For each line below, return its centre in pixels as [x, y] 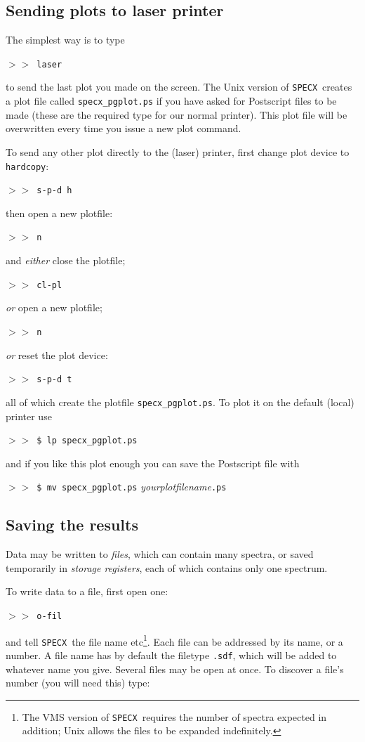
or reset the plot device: [57, 354]
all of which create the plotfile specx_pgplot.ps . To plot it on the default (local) [180, 402]
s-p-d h [54, 191]
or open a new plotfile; [54, 307]
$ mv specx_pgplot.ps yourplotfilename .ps [132, 487]
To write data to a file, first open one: [87, 591]
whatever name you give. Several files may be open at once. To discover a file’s [175, 669]
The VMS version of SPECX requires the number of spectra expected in [174, 716]
